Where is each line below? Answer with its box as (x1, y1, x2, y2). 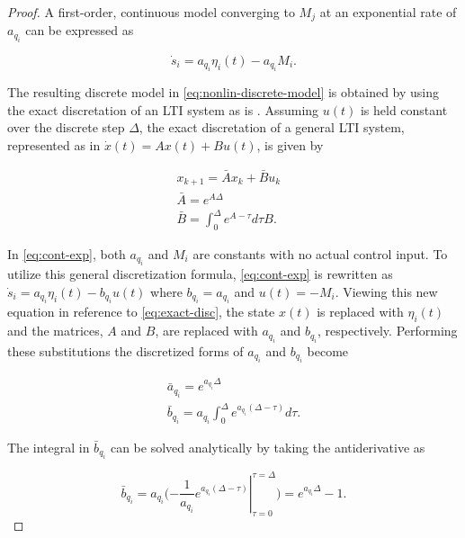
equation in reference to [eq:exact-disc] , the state (7, 302, 275, 321)
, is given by (256, 136, 324, 155)
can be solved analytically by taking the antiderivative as (110, 438, 425, 456)
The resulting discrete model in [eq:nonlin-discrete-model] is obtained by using (7, 83, 440, 102)
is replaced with (317, 302, 404, 321)
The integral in (7, 438, 90, 456)
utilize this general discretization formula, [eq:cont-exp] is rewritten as (7, 265, 393, 283)
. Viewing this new (335, 282, 438, 300)
